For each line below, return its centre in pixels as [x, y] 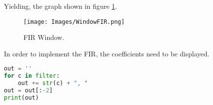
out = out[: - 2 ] [29, 91]
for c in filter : [32, 76]
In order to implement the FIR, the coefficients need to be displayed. [107, 53]
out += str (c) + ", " [53, 83]
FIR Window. [44, 37]
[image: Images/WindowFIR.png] [74, 22]
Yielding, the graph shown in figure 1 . [60, 6]
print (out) [21, 97]
